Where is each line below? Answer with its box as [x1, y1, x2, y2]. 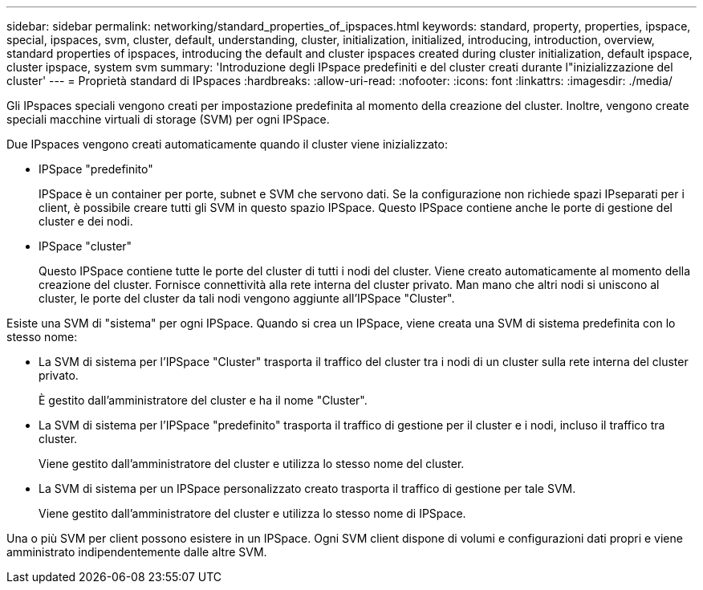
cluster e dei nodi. [39, 214, 133, 228]
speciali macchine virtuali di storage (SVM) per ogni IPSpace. [6, 112, 330, 126]
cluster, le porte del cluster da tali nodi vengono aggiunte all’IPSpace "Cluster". [39, 291, 455, 305]
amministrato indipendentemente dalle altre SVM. [6, 545, 267, 559]
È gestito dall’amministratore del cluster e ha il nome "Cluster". [39, 393, 368, 407]
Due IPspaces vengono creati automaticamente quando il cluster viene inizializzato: [6, 137, 448, 151]
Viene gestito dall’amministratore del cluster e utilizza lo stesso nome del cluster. [39, 457, 465, 470]
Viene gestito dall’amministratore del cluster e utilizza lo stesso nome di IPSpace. [39, 507, 466, 520]
